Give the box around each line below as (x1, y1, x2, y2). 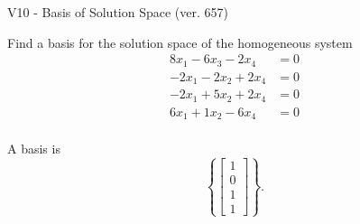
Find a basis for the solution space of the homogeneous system (7, 33, 353, 51)
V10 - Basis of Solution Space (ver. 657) (7, 3, 228, 21)
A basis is (7, 139, 60, 158)
